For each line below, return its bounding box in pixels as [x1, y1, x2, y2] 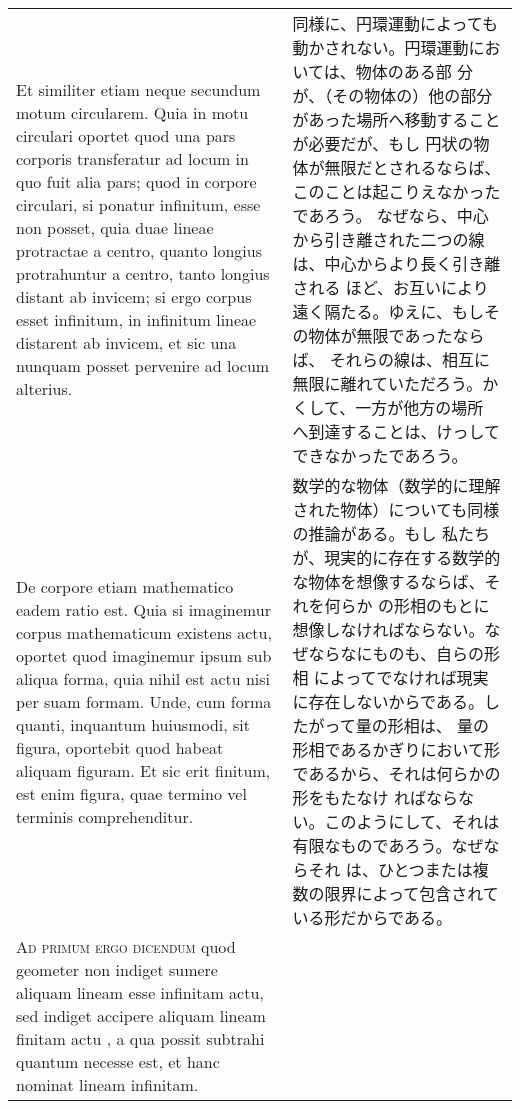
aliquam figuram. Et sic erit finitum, [16, 758, 271, 782]
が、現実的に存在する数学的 [292, 546, 501, 569]
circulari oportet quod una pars [16, 124, 236, 147]
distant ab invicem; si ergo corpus [16, 285, 252, 308]
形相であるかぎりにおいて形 [292, 738, 500, 761]
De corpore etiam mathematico [16, 574, 234, 598]
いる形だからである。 [292, 906, 452, 929]
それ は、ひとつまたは [308, 858, 473, 881]
